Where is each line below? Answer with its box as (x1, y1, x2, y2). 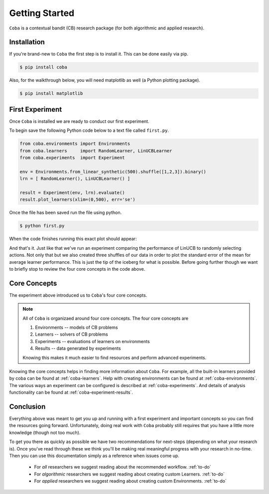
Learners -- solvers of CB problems (35, 331, 108, 337)
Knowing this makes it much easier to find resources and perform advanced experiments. (22, 355, 207, 361)
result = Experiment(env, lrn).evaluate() (19, 190, 125, 196)
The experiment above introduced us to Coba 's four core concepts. (9, 292, 147, 298)
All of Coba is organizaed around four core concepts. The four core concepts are (22, 315, 189, 321)
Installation (9, 38, 45, 46)
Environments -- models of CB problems (35, 325, 118, 330)
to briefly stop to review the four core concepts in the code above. (9, 266, 145, 272)
